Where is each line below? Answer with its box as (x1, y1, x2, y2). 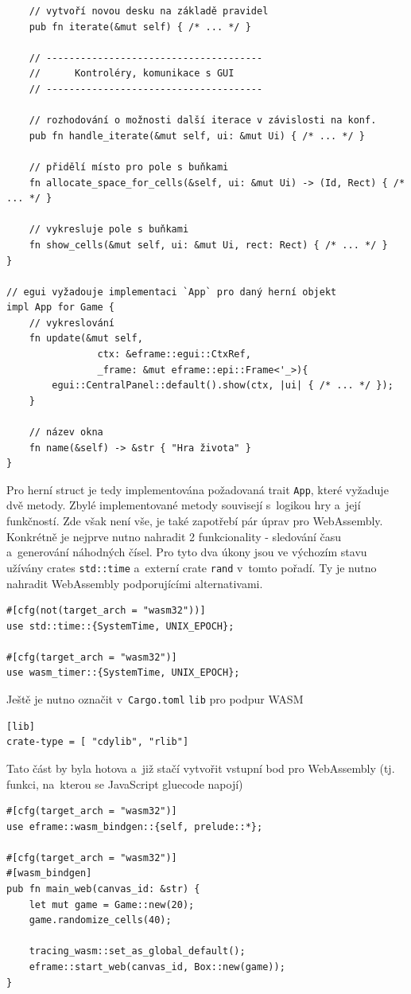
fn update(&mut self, (29, 333, 143, 345)
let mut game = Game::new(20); (29, 898, 195, 910)
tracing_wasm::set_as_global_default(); (29, 945, 246, 957)
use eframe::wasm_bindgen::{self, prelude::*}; (6, 821, 263, 832)
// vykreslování (29, 317, 115, 329)
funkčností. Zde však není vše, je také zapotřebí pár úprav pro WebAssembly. (6, 513, 383, 529)
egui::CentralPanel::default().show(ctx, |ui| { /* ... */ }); (52, 380, 394, 392)
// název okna (29, 427, 103, 439)
